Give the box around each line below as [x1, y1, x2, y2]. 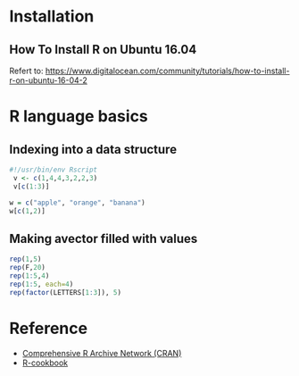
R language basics [9, 106, 149, 127]
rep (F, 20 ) [9, 263, 46, 272]
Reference [9, 318, 87, 338]
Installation [9, 6, 95, 27]
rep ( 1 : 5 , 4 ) [9, 271, 50, 280]
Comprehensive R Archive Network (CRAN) [21, 347, 182, 358]
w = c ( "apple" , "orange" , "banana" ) [9, 198, 145, 207]
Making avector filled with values [9, 230, 198, 246]
